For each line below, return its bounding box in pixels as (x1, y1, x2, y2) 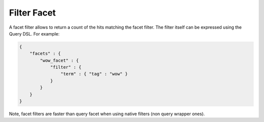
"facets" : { (29, 51, 61, 56)
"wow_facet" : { (40, 57, 79, 63)
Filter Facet (9, 7, 56, 18)
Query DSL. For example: (9, 31, 60, 36)
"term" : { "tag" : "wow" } (60, 71, 128, 77)
